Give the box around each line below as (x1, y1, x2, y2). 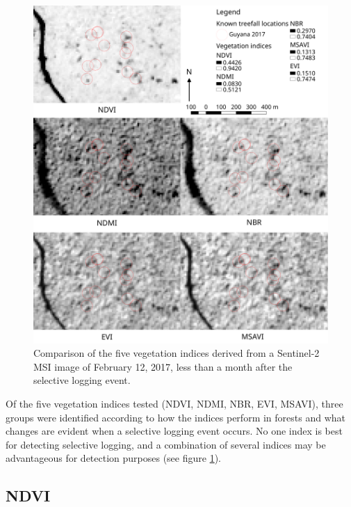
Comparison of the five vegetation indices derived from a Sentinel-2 (33, 346, 320, 360)
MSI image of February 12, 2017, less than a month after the (33, 359, 293, 373)
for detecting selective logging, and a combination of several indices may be (6, 437, 326, 451)
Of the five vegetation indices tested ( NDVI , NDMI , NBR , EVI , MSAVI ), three (6, 396, 343, 411)
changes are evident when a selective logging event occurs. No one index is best (6, 424, 343, 438)
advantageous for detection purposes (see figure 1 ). (6, 451, 221, 465)
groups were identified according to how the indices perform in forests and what (6, 410, 345, 424)
